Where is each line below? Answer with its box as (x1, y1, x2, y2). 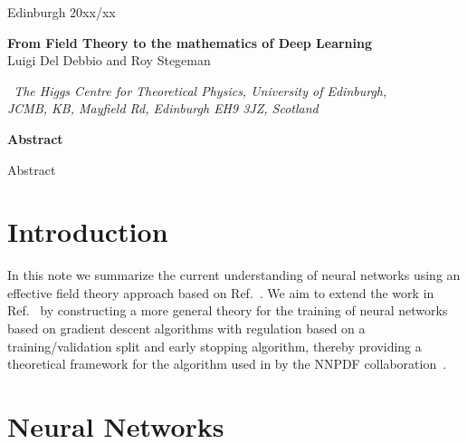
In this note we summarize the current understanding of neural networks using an (7, 265, 461, 285)
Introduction (7, 213, 168, 250)
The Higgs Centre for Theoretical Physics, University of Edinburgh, (14, 81, 387, 100)
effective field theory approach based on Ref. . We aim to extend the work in (7, 283, 434, 302)
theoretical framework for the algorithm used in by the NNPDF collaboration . (7, 354, 447, 373)
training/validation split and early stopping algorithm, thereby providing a (7, 336, 422, 355)
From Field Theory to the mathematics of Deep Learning (7, 33, 373, 52)
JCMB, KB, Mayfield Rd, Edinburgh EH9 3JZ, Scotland (7, 99, 319, 118)
